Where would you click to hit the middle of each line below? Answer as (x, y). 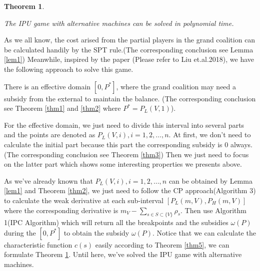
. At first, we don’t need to (210, 135)
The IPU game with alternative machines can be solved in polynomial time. (119, 23)
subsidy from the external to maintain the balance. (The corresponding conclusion (130, 98)
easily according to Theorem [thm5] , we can (162, 244)
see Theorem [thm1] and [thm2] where (62, 108)
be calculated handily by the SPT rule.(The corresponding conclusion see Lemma (129, 49)
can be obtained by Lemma (210, 180)
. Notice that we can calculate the (204, 232)
